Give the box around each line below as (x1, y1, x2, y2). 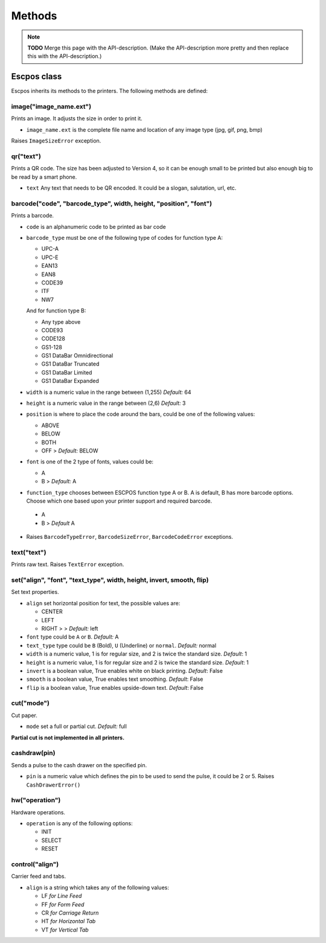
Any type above (41, 318, 81, 326)
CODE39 (41, 278, 63, 286)
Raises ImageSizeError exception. (11, 137, 101, 144)
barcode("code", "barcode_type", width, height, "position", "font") (11, 199, 213, 208)
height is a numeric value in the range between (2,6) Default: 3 (26, 399, 186, 407)
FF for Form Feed (41, 901, 85, 908)
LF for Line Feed (41, 892, 82, 900)
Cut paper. (11, 712, 37, 719)
